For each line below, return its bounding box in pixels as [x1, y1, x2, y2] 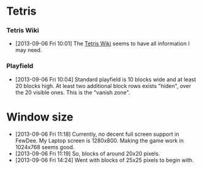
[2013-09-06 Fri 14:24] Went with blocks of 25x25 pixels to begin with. [15, 156, 194, 163]
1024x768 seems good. [15, 143, 75, 150]
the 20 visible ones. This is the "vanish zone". [15, 89, 130, 96]
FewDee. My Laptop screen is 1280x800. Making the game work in [15, 136, 184, 144]
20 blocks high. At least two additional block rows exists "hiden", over [15, 82, 192, 89]
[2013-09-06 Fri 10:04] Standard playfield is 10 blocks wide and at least [15, 75, 196, 83]
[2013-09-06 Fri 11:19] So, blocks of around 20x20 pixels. [15, 150, 160, 157]
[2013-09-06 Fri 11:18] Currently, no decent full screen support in [15, 130, 179, 138]
